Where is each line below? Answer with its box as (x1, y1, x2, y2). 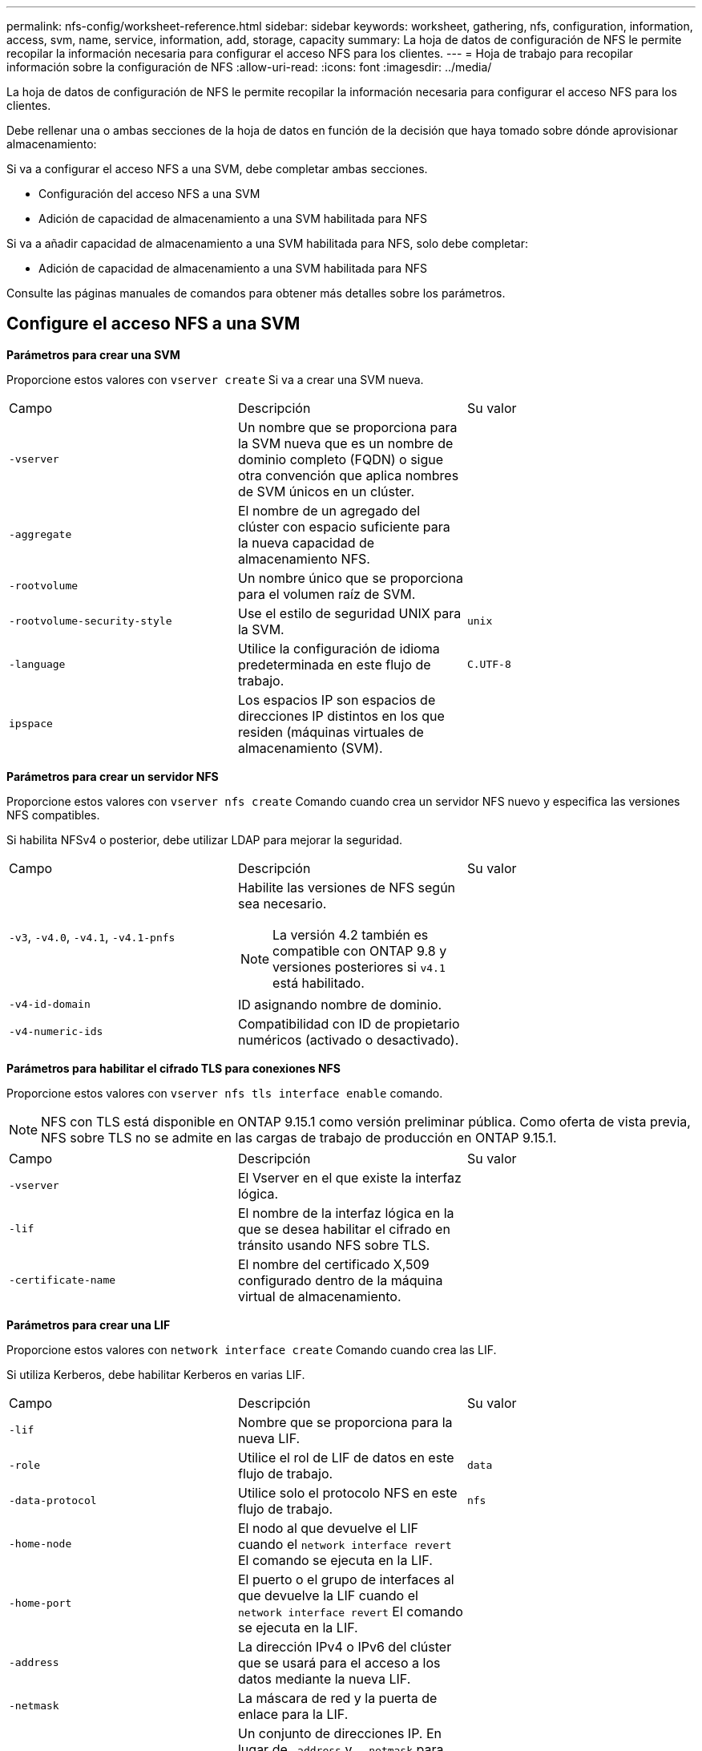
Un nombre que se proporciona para (237, 419, 458, 435)
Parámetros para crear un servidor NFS (6, 769, 219, 783)
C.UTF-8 (466, 658, 511, 671)
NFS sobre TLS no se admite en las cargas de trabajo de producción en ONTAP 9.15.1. (41, 1129, 557, 1146)
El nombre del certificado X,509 (237, 1256, 430, 1272)
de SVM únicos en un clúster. (237, 483, 414, 499)
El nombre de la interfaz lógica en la (237, 1204, 454, 1221)
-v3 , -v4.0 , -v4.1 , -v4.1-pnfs (9, 928, 175, 944)
